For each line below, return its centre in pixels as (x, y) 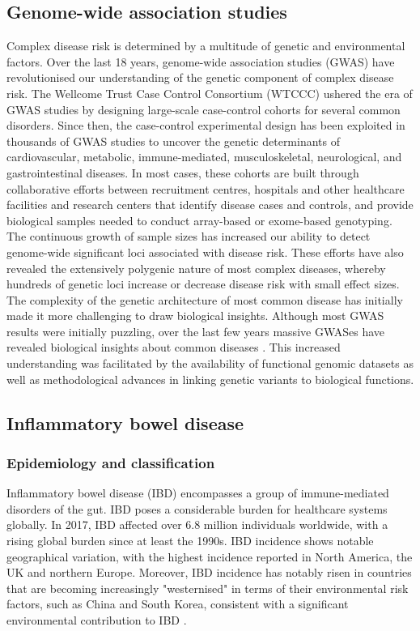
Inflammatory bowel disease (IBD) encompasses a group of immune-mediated (198, 493)
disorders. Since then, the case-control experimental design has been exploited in (206, 125)
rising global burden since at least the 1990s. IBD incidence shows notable (190, 541)
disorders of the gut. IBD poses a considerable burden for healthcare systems (197, 508)
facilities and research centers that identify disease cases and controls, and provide (210, 205)
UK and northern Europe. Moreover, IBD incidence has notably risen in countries (209, 572)
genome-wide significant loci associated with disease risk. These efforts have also (205, 252)
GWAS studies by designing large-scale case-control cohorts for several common (204, 109)
